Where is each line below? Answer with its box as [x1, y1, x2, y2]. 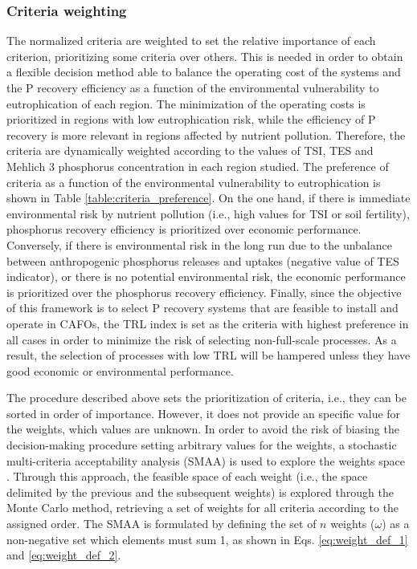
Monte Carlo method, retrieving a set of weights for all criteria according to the [6, 499, 399, 516]
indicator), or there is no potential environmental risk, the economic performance [6, 268, 406, 285]
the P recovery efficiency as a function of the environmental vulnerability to [6, 79, 379, 96]
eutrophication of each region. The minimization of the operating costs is [6, 95, 366, 112]
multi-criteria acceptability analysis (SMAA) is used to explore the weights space [6, 452, 405, 469]
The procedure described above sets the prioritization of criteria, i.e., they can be [6, 389, 407, 406]
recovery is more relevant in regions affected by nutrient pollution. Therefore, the [6, 126, 406, 143]
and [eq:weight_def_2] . [6, 547, 121, 563]
